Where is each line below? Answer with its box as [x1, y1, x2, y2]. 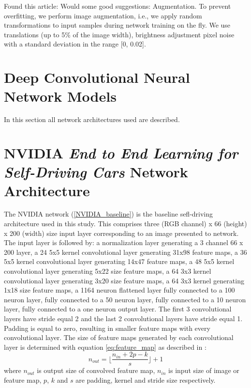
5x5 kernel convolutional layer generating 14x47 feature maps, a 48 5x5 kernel [4, 256, 235, 266]
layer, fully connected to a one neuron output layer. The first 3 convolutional [4, 304, 232, 314]
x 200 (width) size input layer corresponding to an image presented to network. [4, 228, 239, 238]
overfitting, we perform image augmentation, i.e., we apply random [4, 10, 202, 20]
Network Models [4, 86, 117, 106]
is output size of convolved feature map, [37, 365, 155, 375]
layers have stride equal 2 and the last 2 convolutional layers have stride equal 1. [4, 313, 243, 323]
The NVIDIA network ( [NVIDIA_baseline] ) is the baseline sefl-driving [4, 209, 213, 219]
